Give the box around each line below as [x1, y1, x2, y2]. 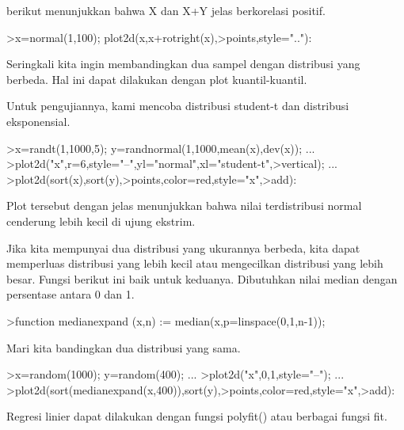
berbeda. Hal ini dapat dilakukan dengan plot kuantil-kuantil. [6, 70, 307, 87]
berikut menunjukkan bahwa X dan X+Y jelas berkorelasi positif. [6, 2, 326, 18]
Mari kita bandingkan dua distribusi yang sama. [6, 339, 241, 356]
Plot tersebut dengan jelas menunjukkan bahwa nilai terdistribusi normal [6, 197, 362, 214]
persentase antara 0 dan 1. [6, 286, 135, 303]
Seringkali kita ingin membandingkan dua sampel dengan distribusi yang [6, 55, 360, 72]
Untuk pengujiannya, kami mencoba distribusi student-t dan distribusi [6, 97, 349, 114]
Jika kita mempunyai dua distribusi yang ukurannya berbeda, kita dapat [6, 239, 360, 256]
